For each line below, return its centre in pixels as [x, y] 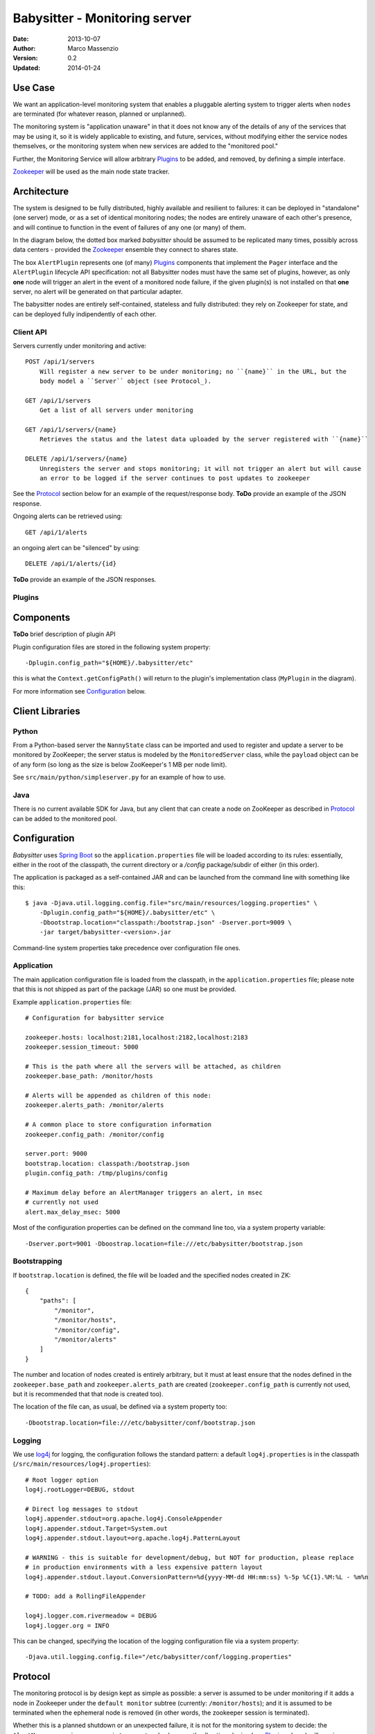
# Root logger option [62, 1480]
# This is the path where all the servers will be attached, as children [153, 1066]
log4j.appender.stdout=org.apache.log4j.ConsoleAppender [124, 1519]
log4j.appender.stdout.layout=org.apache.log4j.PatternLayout [133, 1538]
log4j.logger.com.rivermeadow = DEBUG [91, 1616]
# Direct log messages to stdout [82, 1509]
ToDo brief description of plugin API [64, 634]
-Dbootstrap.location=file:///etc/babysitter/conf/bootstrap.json [140, 1423]
